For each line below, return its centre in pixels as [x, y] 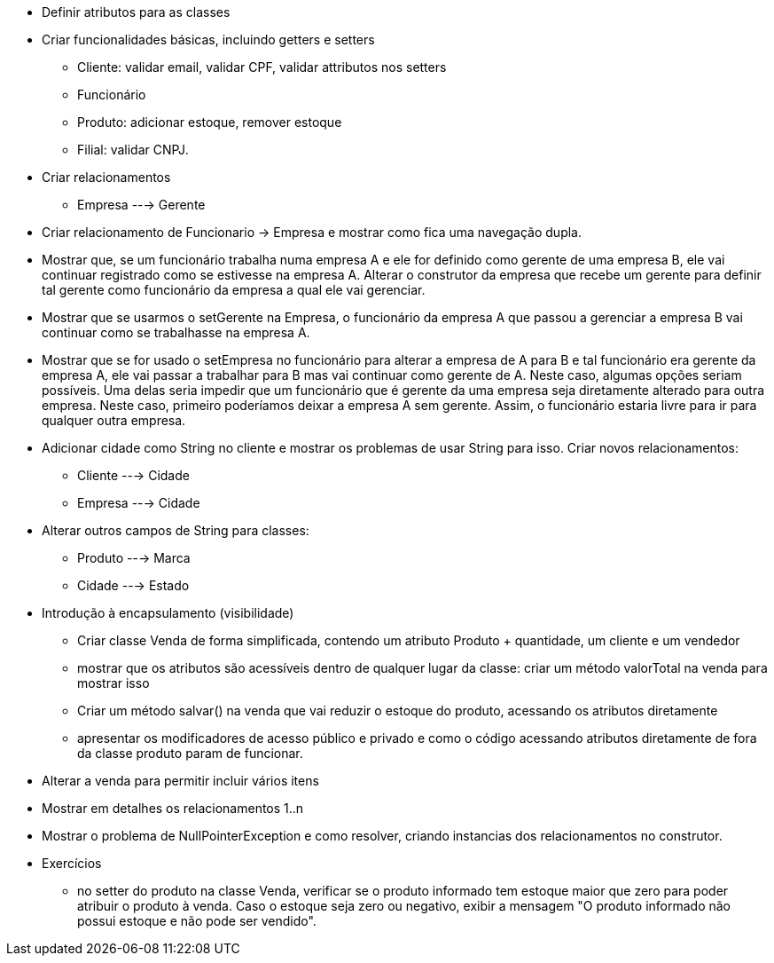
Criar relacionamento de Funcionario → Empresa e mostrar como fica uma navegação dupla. [312, 232]
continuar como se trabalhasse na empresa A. [176, 332]
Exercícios [72, 863]
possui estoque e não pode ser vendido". [197, 921]
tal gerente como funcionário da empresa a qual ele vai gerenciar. [234, 290]
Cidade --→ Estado [133, 585]
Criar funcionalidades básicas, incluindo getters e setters [208, 39]
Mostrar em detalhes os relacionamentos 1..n [173, 808]
